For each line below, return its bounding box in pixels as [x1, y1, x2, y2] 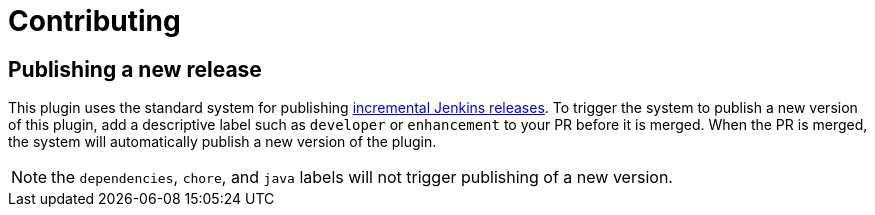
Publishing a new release [8, 56, 262, 82]
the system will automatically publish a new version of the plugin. [8, 133, 437, 151]
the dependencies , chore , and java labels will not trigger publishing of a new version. [51, 167, 673, 188]
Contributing [8, 4, 181, 38]
